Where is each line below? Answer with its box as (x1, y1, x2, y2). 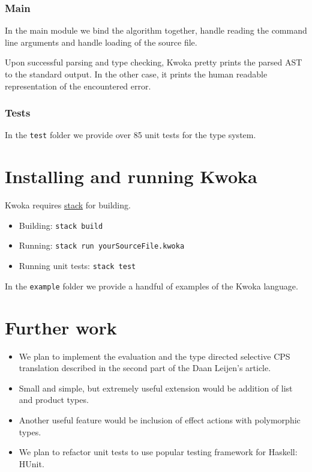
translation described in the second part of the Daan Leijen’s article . (19, 362, 271, 374)
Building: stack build (19, 219, 103, 231)
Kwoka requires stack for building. (5, 199, 131, 211)
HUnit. (19, 457, 44, 470)
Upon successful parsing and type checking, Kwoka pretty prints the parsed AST (5, 56, 302, 68)
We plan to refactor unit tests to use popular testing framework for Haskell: (19, 446, 298, 458)
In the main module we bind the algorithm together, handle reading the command (5, 24, 307, 37)
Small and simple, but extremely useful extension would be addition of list (19, 381, 293, 394)
